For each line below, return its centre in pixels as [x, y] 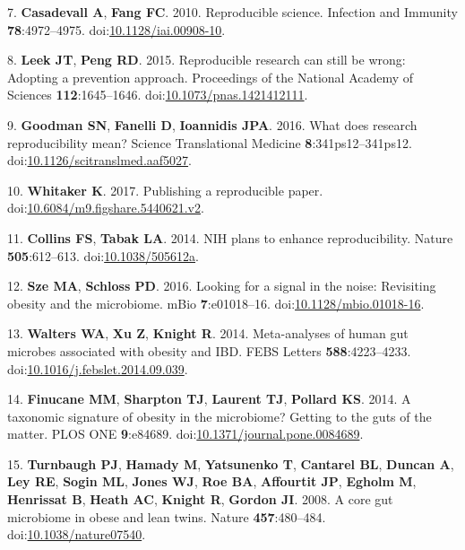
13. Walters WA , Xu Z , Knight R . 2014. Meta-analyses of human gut [208, 333]
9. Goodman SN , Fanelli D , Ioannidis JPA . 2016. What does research [212, 124]
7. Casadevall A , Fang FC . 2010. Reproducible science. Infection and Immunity [232, 12]
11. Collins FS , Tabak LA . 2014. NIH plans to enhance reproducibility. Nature [230, 237]
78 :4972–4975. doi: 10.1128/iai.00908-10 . [116, 29]
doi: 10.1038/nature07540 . [77, 534]
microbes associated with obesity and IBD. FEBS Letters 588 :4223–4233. [209, 350]
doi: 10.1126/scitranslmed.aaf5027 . [99, 160]
